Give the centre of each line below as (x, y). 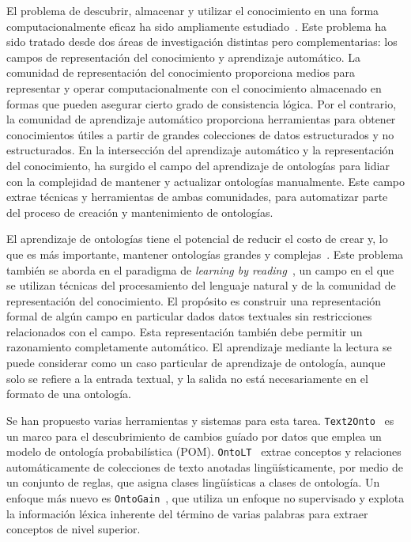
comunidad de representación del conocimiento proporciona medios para (181, 72)
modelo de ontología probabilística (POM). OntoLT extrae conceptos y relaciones (204, 451)
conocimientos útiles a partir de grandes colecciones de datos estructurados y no (200, 134)
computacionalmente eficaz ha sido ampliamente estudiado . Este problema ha (197, 26)
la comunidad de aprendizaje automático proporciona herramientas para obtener (201, 119)
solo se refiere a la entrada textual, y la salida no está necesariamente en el (187, 378)
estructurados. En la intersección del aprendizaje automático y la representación (200, 150)
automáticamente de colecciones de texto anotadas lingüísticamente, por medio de (205, 466)
